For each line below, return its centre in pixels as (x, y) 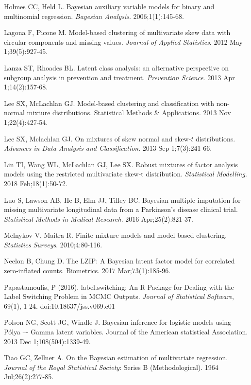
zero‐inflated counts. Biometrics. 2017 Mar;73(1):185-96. (87, 271)
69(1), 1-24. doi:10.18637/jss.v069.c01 (59, 306)
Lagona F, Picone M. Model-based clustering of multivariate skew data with (117, 32)
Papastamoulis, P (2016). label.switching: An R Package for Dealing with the (119, 287)
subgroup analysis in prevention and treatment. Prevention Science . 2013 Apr (119, 77)
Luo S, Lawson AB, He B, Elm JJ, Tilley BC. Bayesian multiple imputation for (122, 200)
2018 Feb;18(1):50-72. (36, 183)
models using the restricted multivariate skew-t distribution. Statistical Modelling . (125, 174)
